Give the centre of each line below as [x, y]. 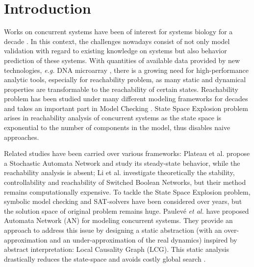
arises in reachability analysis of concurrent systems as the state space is [113, 118]
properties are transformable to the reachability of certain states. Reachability [121, 89]
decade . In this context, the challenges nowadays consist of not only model [117, 41]
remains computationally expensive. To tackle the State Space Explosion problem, [127, 191]
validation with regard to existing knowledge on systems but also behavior [115, 51]
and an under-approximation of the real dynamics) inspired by [143, 239]
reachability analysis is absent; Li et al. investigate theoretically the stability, [119, 172]
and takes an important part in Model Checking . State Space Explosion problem [126, 108]
